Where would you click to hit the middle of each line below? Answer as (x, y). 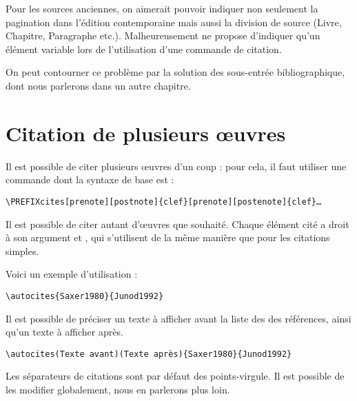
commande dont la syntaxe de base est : (90, 179)
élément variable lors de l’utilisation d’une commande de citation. (144, 49)
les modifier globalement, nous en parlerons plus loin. (118, 389)
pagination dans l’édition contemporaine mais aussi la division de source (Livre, (174, 22)
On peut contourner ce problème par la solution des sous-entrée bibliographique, (175, 72)
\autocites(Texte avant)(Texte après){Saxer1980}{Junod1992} (149, 354)
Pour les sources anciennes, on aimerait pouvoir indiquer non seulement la (162, 8)
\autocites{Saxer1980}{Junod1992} (85, 296)
